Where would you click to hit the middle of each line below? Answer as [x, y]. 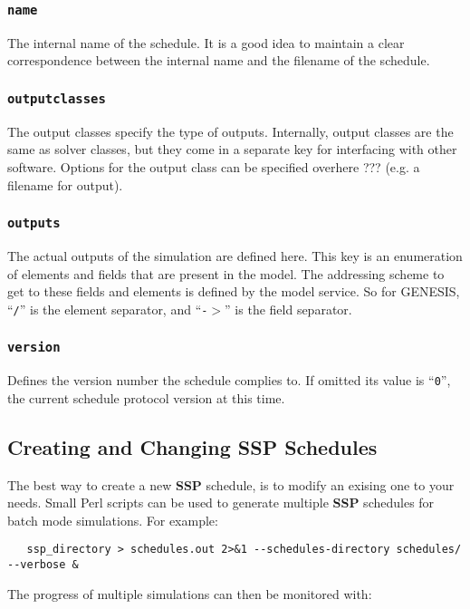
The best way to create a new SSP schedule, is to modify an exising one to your [231, 484]
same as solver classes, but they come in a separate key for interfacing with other [232, 149]
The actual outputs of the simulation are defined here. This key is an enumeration [235, 255]
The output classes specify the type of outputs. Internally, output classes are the [230, 131]
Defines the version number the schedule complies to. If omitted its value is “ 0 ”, [229, 380]
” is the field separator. [288, 309]
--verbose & [43, 565]
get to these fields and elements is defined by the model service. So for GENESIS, [234, 291]
